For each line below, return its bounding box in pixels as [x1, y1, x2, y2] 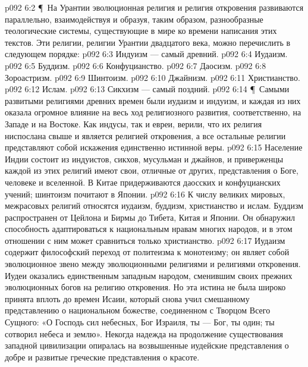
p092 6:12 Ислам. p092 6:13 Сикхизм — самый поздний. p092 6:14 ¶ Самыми [5, 83, 290, 95]
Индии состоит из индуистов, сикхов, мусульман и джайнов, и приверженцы [5, 152, 284, 165]
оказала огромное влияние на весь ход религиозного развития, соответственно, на [5, 106, 301, 118]
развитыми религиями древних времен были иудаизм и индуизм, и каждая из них [5, 94, 301, 106]
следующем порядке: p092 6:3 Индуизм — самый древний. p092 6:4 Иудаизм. [5, 48, 288, 60]
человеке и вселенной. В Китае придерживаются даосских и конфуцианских [5, 175, 281, 188]
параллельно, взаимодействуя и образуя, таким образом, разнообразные [5, 12, 263, 25]
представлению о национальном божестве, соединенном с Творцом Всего [5, 304, 271, 316]
